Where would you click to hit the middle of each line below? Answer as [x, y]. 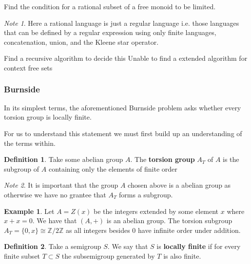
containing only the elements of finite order [113, 168]
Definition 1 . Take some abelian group [64, 159]
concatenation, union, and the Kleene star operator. [81, 42]
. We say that [128, 246]
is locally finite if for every [199, 246]
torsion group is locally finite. [48, 117]
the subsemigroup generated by [108, 255]
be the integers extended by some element [156, 211]
